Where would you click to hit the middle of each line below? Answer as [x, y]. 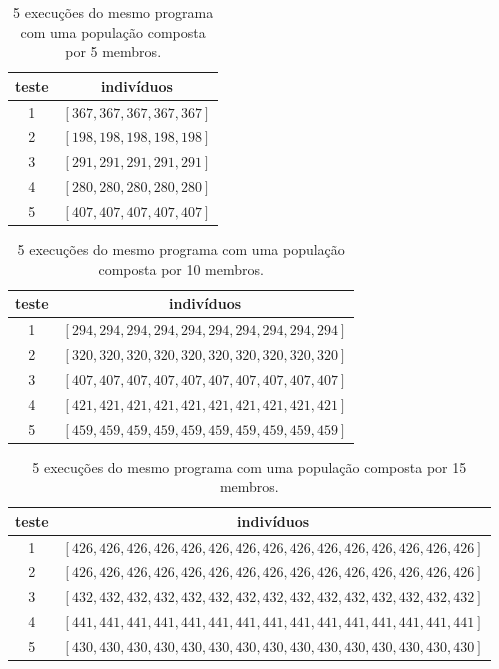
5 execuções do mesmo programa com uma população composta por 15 [249, 466]
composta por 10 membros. [181, 268]
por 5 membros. [113, 51]
